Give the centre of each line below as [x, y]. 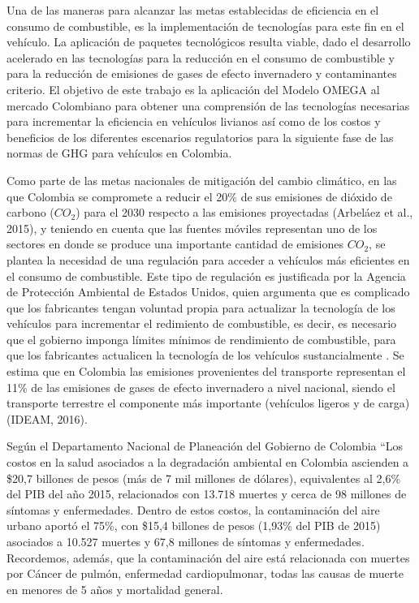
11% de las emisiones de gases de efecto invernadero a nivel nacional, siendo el [201, 387]
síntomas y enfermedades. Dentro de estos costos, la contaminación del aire [193, 509]
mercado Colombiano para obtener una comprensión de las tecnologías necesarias [208, 105]
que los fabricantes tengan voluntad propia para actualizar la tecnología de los [201, 307]
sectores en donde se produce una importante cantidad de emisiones [175, 244]
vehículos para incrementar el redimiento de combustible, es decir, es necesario [202, 323]
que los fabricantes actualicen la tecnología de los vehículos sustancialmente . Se [205, 355]
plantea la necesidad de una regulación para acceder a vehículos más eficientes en [208, 259]
